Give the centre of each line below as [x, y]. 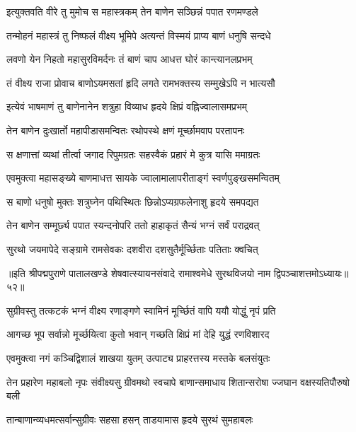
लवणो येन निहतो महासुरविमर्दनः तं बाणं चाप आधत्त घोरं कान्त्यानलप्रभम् [130, 59]
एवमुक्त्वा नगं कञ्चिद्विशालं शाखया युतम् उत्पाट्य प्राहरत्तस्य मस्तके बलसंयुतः [138, 357]
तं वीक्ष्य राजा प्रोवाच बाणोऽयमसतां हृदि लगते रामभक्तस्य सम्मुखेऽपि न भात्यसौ [141, 82]
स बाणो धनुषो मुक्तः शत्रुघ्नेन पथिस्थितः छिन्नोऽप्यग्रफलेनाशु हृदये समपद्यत [133, 201]
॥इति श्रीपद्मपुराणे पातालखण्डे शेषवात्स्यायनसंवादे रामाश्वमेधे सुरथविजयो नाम [139, 273]
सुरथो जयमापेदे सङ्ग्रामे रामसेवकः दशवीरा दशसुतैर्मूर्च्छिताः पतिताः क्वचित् [132, 249]
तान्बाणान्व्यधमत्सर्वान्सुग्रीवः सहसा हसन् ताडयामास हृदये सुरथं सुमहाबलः [130, 419]
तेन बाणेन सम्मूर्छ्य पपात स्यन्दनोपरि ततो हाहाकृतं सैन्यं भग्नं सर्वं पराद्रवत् [133, 225]
